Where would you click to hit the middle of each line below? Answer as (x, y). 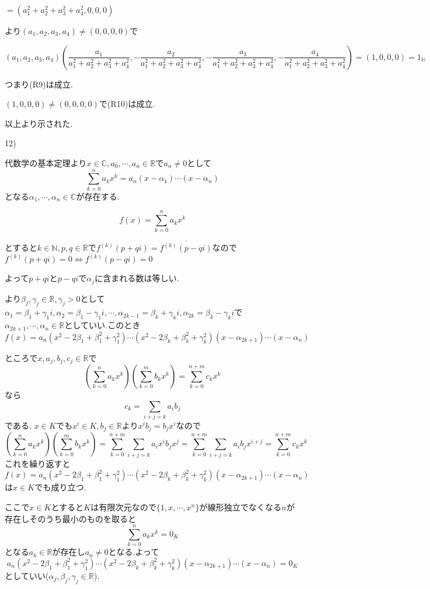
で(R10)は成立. (127, 104)
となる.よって (134, 552)
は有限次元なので (123, 506)
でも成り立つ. (60, 487)
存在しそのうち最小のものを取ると (70, 518)
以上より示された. (39, 123)
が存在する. (98, 196)
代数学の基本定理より (46, 162)
